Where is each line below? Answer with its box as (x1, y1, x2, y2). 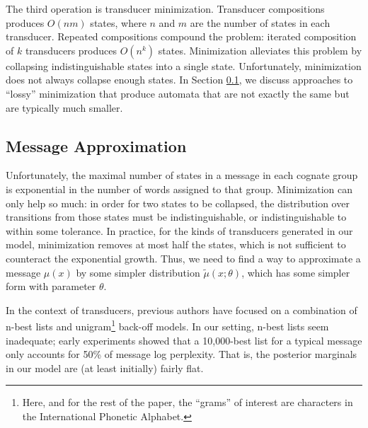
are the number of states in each (190, 15, 330, 30)
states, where (90, 15, 146, 30)
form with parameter (6, 279, 96, 294)
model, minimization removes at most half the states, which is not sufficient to (6, 237, 346, 252)
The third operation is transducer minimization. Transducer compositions (6, 1, 325, 16)
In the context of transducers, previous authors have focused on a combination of (6, 302, 357, 317)
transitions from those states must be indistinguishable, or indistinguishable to (6, 209, 347, 224)
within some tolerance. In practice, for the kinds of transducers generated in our (6, 223, 353, 238)
